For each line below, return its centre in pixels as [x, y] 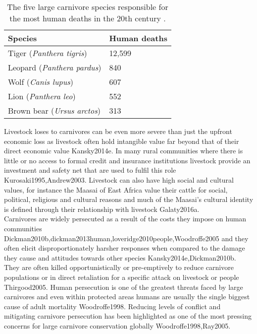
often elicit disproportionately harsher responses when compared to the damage [125, 248]
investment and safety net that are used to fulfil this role [90, 170]
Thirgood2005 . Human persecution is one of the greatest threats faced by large [124, 287]
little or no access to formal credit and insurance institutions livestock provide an [127, 160]
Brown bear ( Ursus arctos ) [54, 110]
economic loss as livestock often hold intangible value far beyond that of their [122, 141]
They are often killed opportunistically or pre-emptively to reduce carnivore [119, 267]
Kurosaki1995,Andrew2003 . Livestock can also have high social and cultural [119, 179]
